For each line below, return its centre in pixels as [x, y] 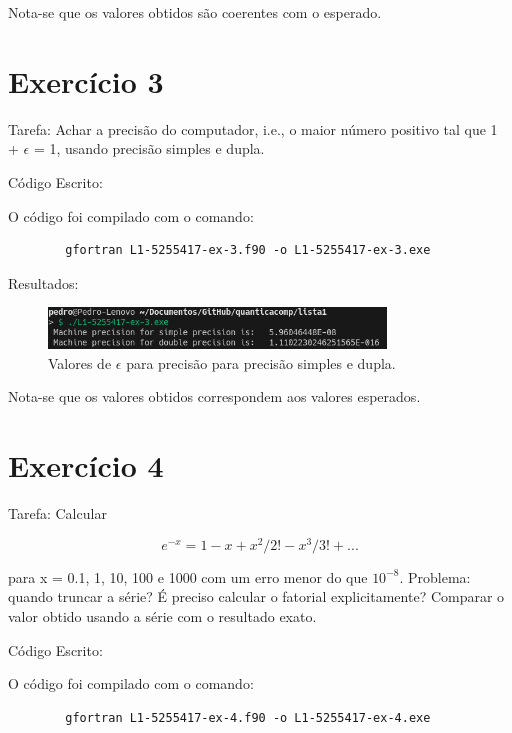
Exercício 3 [86, 80]
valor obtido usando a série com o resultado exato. [162, 615]
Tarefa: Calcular [57, 513]
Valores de [80, 362]
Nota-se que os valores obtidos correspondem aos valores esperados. [214, 396]
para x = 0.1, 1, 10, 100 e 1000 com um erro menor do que [188, 576]
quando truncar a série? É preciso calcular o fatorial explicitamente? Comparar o [256, 596]
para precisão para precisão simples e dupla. [261, 362]
